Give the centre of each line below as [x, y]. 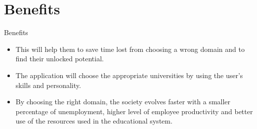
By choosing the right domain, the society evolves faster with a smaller [123, 102]
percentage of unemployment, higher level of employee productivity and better [134, 111]
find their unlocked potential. [60, 59]
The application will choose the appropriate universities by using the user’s [129, 75]
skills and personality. [48, 85]
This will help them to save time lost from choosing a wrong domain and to [130, 49]
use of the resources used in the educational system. [94, 121]
